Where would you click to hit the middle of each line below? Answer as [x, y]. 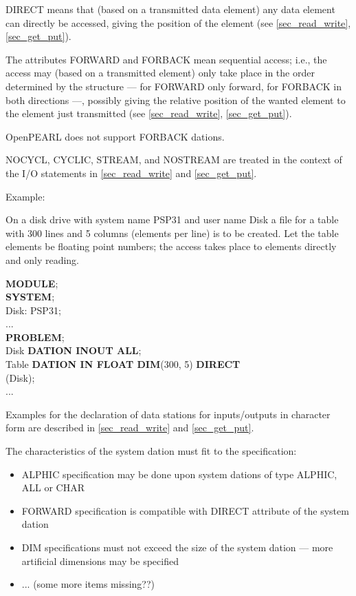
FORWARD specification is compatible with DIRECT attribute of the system [185, 510]
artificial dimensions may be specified [100, 561]
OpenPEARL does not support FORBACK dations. [115, 136]
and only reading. [43, 259]
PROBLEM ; [35, 337]
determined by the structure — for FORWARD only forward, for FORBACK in [174, 86]
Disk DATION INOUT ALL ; [74, 350]
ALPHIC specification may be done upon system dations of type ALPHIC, [179, 474]
